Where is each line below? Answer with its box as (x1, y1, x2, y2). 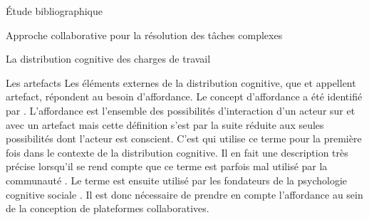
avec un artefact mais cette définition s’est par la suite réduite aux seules (6, 117, 324, 132)
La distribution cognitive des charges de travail (6, 51, 211, 66)
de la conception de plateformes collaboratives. (6, 201, 209, 216)
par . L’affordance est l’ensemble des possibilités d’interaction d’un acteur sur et (6, 103, 355, 117)
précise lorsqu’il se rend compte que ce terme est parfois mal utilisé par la (6, 159, 328, 174)
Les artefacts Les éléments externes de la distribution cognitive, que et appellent (6, 75, 356, 90)
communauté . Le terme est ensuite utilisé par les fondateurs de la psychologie (6, 172, 348, 187)
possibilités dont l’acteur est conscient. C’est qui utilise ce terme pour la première (6, 131, 362, 146)
